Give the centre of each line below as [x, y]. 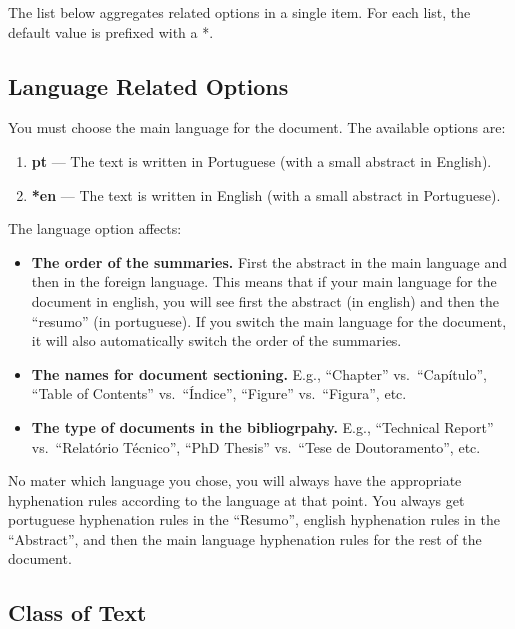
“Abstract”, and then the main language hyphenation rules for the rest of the [245, 538]
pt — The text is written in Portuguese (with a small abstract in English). [261, 160]
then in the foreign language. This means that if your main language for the [264, 281]
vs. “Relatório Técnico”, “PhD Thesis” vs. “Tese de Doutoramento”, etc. [256, 446]
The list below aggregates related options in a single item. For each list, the [239, 12]
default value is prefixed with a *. [111, 31]
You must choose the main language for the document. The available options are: [257, 127]
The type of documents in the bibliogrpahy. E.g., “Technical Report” [262, 426]
